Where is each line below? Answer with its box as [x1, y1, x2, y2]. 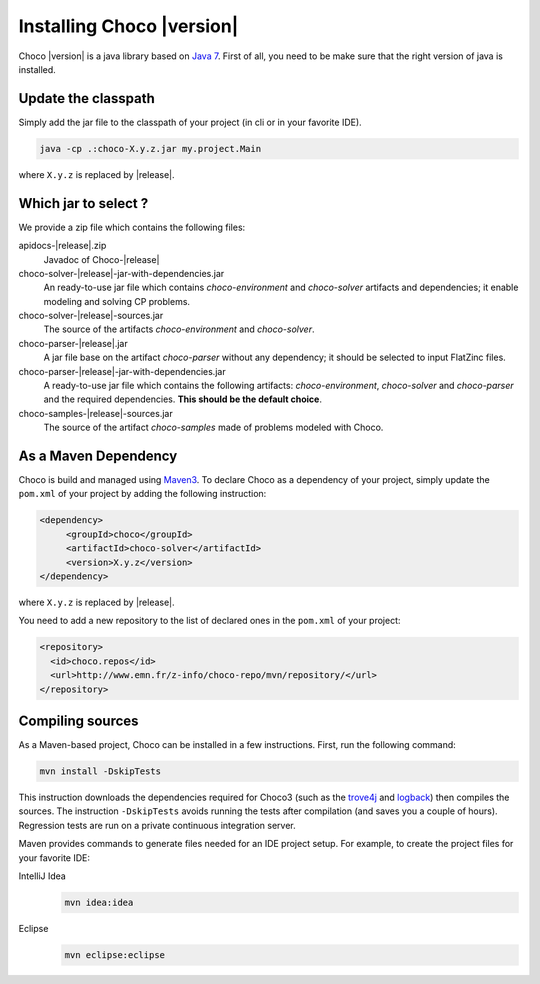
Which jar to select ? [18, 195, 149, 212]
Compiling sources [18, 712, 139, 729]
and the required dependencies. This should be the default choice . [43, 393, 322, 405]
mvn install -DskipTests [39, 766, 162, 777]
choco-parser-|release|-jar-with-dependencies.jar [18, 365, 226, 377]
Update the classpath [18, 90, 155, 107]
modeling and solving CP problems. [43, 295, 190, 307]
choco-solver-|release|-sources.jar [18, 310, 164, 322]
